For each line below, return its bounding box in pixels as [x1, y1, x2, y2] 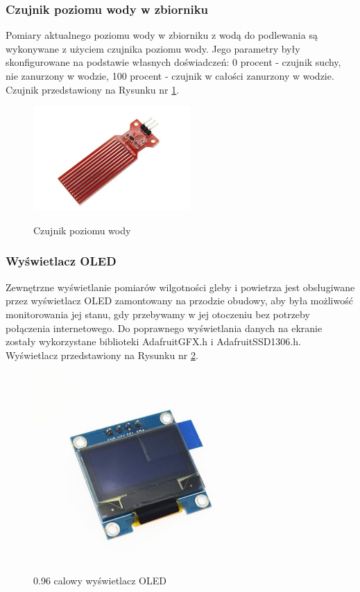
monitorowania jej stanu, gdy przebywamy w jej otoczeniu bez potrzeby [6, 306, 310, 321]
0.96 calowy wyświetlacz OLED [33, 573, 166, 588]
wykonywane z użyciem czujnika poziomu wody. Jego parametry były [6, 41, 300, 55]
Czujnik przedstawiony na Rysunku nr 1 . [6, 82, 180, 96]
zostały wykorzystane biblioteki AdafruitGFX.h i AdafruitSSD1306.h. [6, 334, 301, 349]
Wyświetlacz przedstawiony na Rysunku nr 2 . [6, 347, 198, 362]
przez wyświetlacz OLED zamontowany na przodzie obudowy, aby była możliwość [6, 293, 353, 308]
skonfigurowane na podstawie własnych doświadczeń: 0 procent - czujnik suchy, [6, 55, 341, 69]
